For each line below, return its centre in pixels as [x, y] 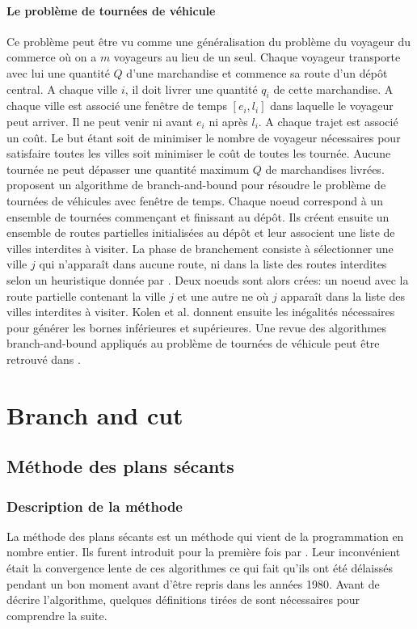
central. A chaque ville [62, 89]
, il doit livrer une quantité [191, 89]
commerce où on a [52, 57]
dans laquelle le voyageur [332, 106]
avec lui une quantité [58, 72]
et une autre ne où [223, 296]
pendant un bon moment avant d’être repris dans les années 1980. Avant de [193, 583]
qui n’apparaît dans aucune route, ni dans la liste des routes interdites [213, 264]
